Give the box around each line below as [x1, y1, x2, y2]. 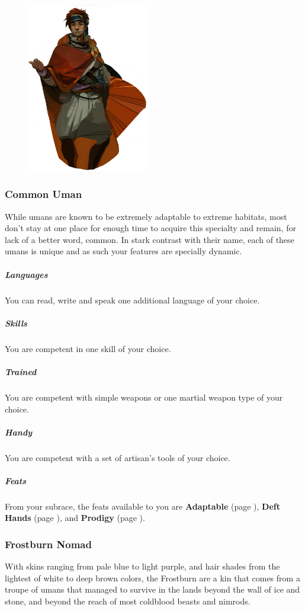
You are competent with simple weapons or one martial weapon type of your [5, 391, 283, 403]
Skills [5, 316, 27, 329]
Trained [5, 365, 37, 378]
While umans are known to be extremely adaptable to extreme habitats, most [5, 210, 287, 222]
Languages [5, 268, 48, 280]
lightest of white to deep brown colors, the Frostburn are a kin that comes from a [5, 571, 300, 584]
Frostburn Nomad [5, 536, 92, 551]
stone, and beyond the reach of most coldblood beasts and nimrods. [5, 595, 251, 607]
